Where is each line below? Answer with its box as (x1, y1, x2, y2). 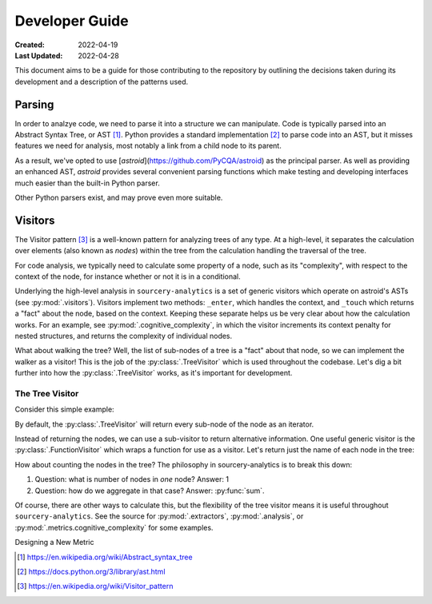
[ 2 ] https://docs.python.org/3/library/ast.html (17, 567, 166, 576)
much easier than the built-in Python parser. (14, 178, 160, 188)
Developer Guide (14, 12, 129, 30)
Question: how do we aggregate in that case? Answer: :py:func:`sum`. (34, 486, 265, 495)
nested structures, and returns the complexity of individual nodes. (14, 332, 233, 340)
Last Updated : (14, 50, 63, 60)
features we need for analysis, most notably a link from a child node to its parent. (14, 141, 282, 151)
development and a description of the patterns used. (14, 77, 189, 86)
